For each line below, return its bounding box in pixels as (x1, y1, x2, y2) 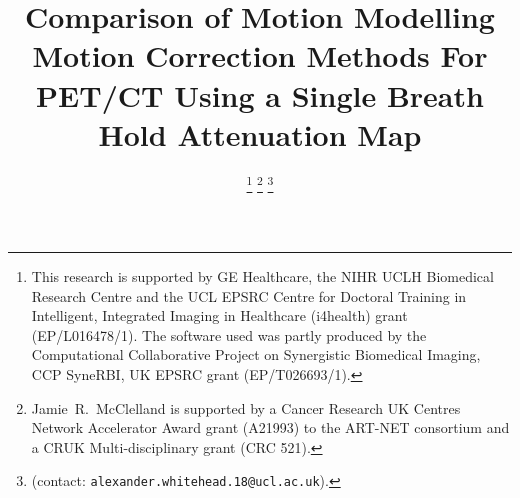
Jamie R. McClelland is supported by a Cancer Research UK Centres (31, 397, 461, 418)
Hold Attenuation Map (98, 113, 422, 154)
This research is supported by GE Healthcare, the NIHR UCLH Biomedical (31, 265, 494, 286)
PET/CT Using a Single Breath (36, 74, 484, 115)
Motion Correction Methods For (32, 35, 488, 76)
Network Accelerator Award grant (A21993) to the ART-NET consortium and (31, 417, 510, 438)
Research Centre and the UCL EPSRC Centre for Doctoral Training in (31, 285, 467, 306)
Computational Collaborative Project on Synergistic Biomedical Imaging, (31, 344, 481, 365)
